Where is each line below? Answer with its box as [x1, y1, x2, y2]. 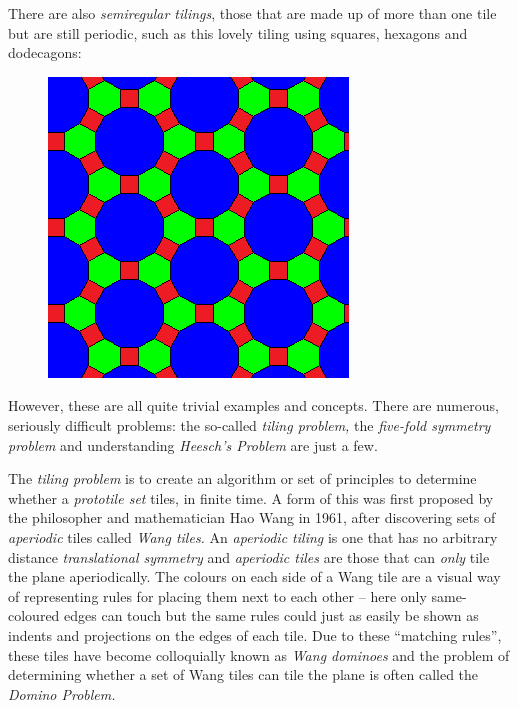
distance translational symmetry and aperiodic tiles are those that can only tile [8, 546, 490, 567]
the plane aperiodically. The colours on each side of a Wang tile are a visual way [8, 566, 501, 587]
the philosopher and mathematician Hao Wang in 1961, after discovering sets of [8, 507, 496, 528]
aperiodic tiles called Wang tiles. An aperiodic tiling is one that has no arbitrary [8, 526, 498, 547]
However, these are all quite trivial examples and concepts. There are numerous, [8, 395, 499, 416]
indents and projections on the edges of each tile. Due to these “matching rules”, [8, 624, 502, 645]
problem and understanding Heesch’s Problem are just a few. [8, 434, 378, 455]
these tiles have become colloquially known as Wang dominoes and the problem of [8, 644, 510, 665]
